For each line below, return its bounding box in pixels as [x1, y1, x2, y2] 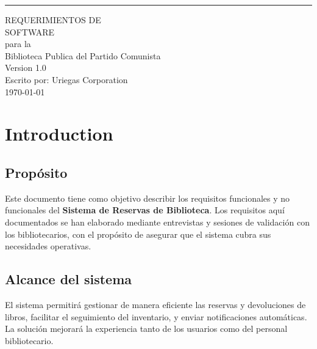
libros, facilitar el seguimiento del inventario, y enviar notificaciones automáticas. [5, 310, 307, 323]
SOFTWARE [5, 25, 55, 38]
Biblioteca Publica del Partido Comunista [5, 49, 161, 62]
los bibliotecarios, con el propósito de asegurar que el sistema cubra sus [5, 227, 271, 240]
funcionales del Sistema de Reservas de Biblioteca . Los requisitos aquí [5, 204, 285, 216]
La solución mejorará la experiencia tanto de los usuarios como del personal [5, 322, 288, 335]
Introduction [5, 121, 113, 146]
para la [5, 37, 31, 50]
